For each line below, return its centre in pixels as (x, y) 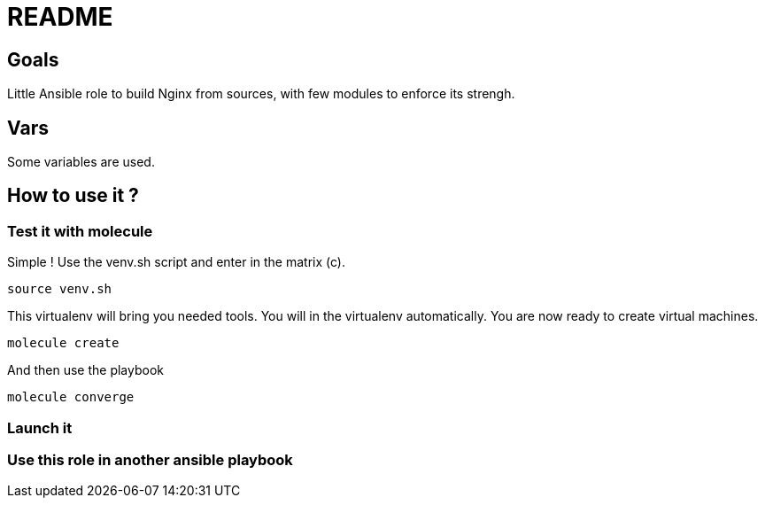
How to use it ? (73, 196)
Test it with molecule (80, 231)
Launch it (40, 427)
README (60, 17)
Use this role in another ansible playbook (150, 459)
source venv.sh (60, 289)
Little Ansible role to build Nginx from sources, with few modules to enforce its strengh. (261, 94)
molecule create (63, 343)
